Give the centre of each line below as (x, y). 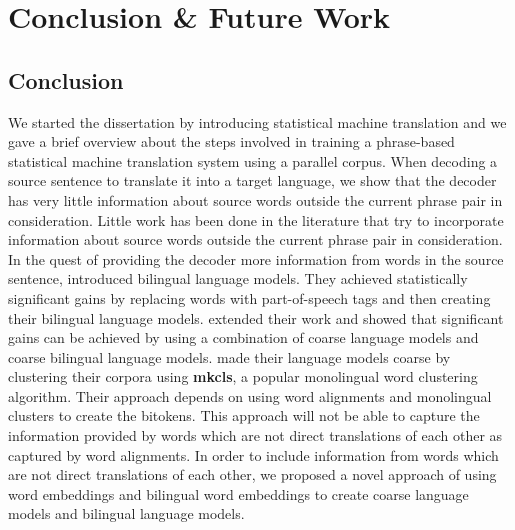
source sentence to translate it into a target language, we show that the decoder (252, 180)
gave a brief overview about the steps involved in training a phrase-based (231, 141)
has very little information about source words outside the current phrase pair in (255, 199)
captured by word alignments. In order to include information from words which (253, 454)
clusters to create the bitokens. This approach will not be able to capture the (244, 415)
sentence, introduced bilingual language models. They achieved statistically (238, 278)
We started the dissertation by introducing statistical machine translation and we (257, 121)
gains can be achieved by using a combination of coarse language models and (243, 337)
